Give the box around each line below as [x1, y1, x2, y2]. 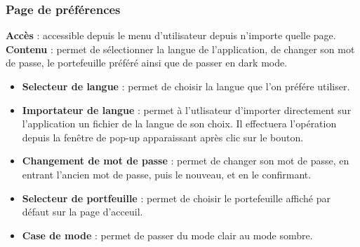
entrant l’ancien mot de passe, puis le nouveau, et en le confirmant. [22, 167, 312, 181]
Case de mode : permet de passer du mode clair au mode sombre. [22, 227, 313, 242]
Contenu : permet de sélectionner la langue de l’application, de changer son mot [6, 41, 355, 56]
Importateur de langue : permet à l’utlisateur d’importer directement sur [22, 102, 352, 117]
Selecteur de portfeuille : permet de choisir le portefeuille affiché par [22, 190, 331, 205]
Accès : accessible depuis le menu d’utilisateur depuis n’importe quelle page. [6, 28, 336, 43]
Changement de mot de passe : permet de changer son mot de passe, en [22, 153, 349, 168]
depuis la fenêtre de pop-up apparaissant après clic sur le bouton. [22, 129, 304, 144]
